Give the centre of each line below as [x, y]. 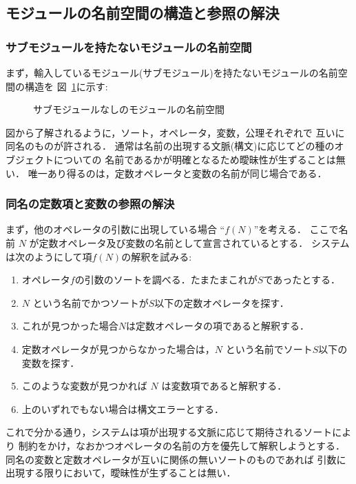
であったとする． [302, 280]
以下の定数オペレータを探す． [222, 302]
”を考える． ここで [296, 229]
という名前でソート [269, 349]
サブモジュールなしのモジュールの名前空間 [129, 109]
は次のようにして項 [49, 256]
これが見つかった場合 [70, 326]
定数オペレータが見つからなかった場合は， [118, 349]
